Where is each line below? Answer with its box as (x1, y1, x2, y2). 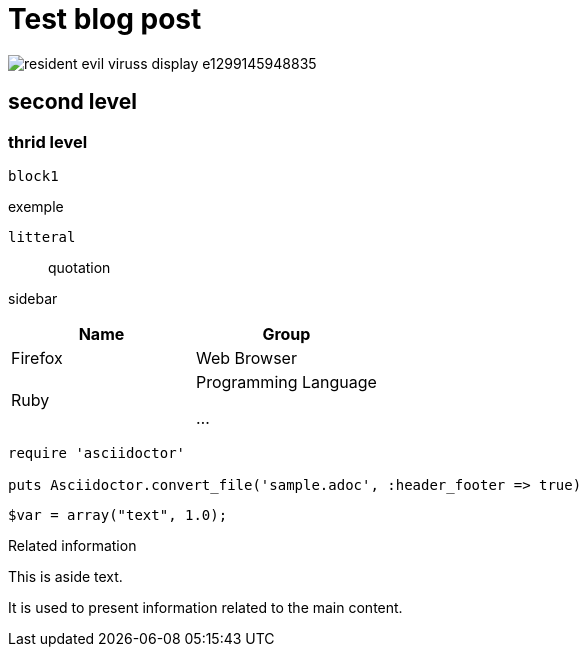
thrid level (8, 131, 88, 152)
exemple (8, 197, 64, 215)
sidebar (8, 289, 58, 307)
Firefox (11, 347, 63, 368)
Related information (8, 536, 137, 554)
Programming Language (195, 371, 377, 392)
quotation (48, 258, 111, 276)
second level (8, 89, 138, 115)
